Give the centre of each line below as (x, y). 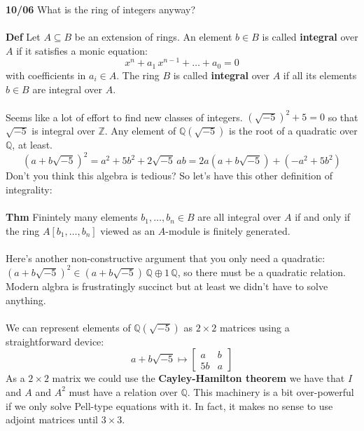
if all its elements (320, 75)
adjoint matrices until (52, 419)
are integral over (68, 89)
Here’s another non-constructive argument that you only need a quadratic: (166, 258)
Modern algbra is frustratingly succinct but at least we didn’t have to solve (167, 286)
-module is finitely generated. (228, 230)
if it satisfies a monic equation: (82, 50)
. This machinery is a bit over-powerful (271, 391)
